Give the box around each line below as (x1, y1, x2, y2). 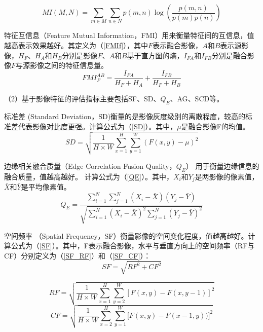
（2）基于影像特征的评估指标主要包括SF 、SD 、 (4, 93, 161, 104)
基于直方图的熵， (127, 50, 184, 60)
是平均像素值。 (21, 181, 71, 192)
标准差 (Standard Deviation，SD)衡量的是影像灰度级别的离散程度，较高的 (4, 111, 246, 122)
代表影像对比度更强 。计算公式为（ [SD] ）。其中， (18, 121, 177, 131)
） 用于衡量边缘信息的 (185, 161, 259, 171)
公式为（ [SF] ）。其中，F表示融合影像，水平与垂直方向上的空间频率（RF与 (11, 240, 255, 251)
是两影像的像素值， (195, 171, 259, 181)
